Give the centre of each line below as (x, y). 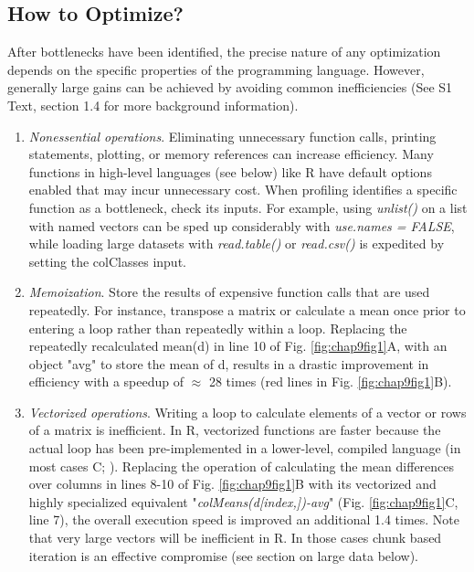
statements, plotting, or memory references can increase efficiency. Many (231, 154)
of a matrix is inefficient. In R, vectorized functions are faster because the (235, 430)
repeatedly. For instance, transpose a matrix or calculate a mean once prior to (247, 309)
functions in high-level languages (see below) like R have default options (230, 171)
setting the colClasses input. (107, 261)
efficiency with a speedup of (106, 381)
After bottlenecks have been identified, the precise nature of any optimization (224, 52)
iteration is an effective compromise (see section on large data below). (223, 555)
